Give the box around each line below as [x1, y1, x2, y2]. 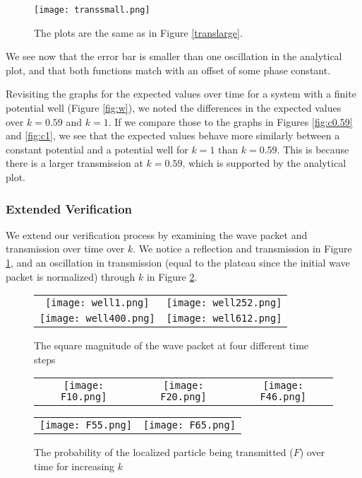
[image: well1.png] [45, 297, 150, 309]
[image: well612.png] [166, 313, 282, 325]
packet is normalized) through [6, 269, 135, 284]
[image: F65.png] [143, 419, 236, 431]
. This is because [277, 141, 349, 156]
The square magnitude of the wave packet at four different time [34, 338, 309, 353]
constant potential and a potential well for [6, 141, 188, 156]
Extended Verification [6, 199, 133, 217]
